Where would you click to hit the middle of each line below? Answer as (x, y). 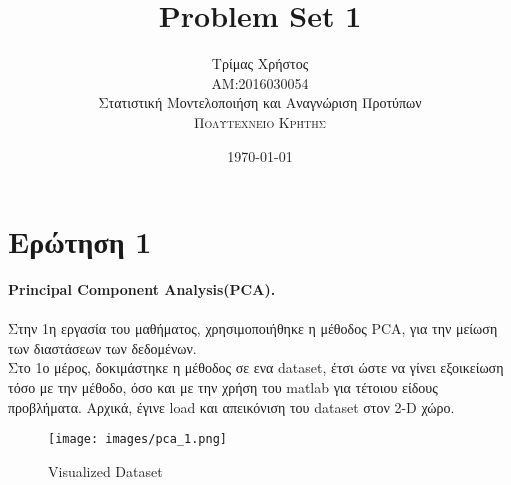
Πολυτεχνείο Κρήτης (260, 121)
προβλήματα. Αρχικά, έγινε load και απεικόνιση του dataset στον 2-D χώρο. (231, 406)
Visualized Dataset (105, 470)
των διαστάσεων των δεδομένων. (102, 347)
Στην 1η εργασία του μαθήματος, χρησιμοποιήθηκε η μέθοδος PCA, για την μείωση (253, 328)
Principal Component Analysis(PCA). (142, 289)
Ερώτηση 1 (80, 241)
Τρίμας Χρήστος (260, 63)
